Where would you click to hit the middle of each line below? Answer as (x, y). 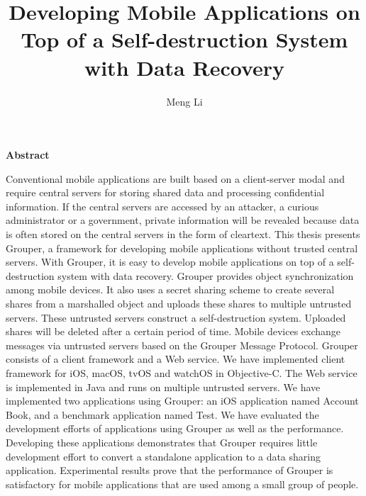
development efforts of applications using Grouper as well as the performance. (175, 428)
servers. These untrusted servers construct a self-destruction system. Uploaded (176, 317)
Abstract (28, 155)
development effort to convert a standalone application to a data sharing (163, 456)
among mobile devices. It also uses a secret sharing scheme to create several (170, 289)
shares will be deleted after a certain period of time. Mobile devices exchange (173, 331)
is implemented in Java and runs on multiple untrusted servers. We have (163, 387)
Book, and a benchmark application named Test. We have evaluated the (162, 414)
